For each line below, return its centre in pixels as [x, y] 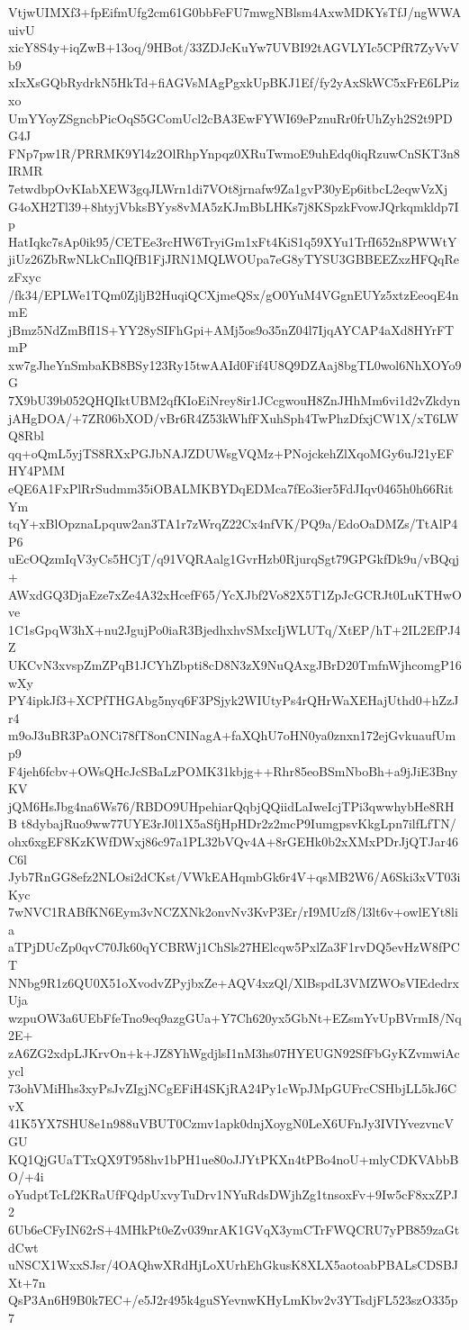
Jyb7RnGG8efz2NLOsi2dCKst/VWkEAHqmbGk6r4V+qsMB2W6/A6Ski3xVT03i [234, 877]
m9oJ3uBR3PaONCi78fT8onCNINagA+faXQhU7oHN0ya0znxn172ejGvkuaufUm [232, 735]
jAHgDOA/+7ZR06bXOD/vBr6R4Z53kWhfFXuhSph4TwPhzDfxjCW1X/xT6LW [234, 417]
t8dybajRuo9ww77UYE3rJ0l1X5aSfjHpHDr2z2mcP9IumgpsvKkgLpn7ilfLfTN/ [239, 823]
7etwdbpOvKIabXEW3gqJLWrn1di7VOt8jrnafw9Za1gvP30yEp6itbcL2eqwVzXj [228, 188]
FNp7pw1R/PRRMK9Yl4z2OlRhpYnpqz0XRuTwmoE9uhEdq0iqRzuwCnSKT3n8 [234, 153]
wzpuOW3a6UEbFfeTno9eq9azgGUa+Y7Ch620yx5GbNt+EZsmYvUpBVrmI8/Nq [235, 1017]
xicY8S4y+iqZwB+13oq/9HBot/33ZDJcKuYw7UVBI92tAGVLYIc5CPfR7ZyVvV [234, 47]
